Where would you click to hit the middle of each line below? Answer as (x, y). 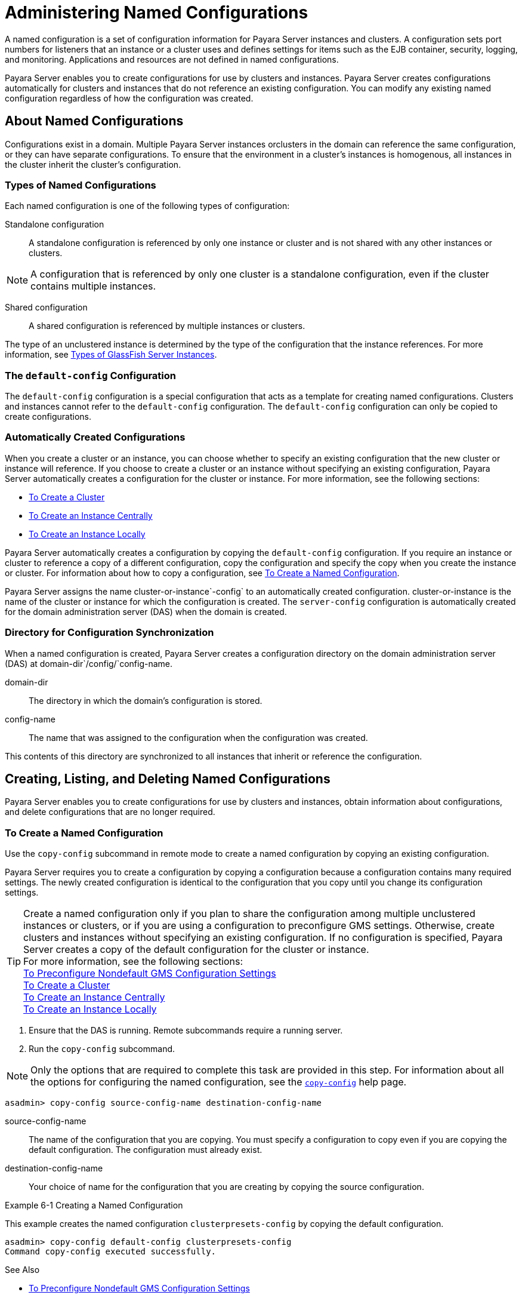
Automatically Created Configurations (95, 437)
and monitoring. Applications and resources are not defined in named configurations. (172, 59)
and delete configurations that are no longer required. (110, 812)
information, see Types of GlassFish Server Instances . (111, 355)
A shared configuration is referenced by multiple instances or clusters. (167, 326)
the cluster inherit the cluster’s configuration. (93, 164)
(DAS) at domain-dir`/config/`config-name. (89, 663)
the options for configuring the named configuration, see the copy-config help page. (219, 1082)
